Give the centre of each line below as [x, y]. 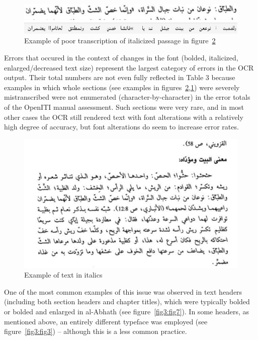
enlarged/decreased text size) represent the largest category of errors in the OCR [129, 67]
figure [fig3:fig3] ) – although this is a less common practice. [96, 331]
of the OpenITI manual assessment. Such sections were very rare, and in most [124, 107]
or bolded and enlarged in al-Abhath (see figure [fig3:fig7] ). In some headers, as [127, 312]
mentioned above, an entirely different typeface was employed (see [106, 321]
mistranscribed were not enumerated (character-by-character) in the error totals [127, 97]
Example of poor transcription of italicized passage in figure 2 [120, 41]
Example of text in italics [63, 275]
